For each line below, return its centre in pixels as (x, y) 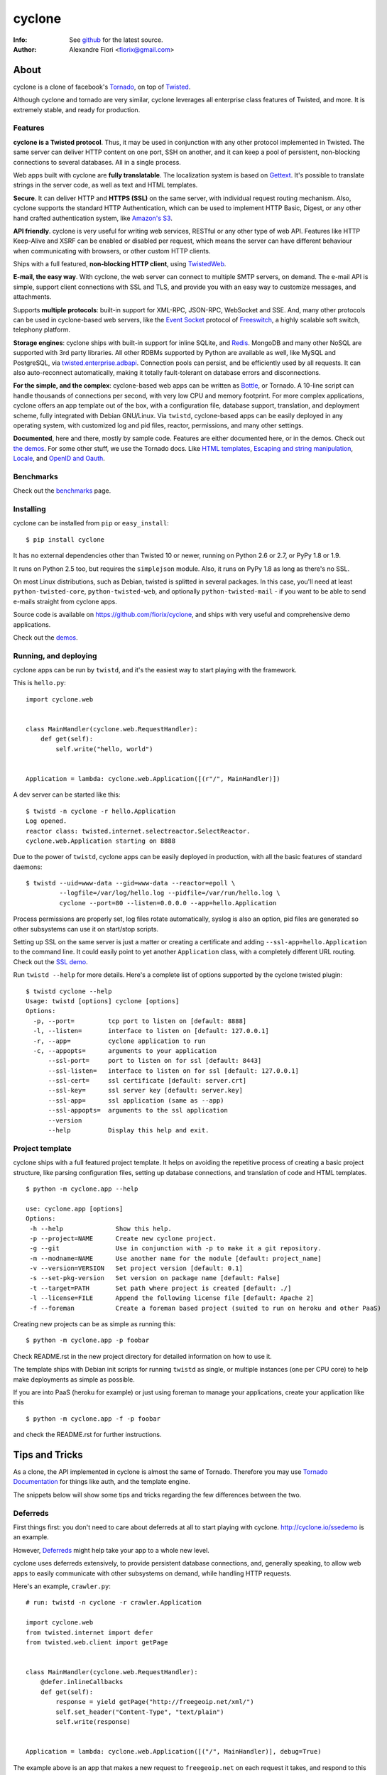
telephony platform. (42, 329)
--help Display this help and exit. (129, 1130)
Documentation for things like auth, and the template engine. (102, 1482)
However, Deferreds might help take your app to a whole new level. (111, 1550)
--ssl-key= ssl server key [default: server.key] (145, 1091)
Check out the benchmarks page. (62, 491)
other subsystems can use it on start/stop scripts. (86, 929)
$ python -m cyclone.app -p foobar (88, 1340)
